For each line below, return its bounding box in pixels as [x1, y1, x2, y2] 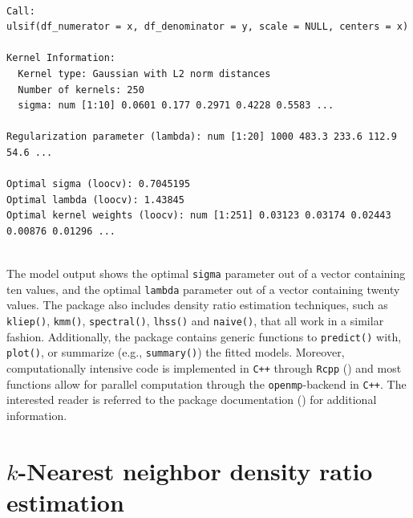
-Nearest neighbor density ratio [18, 454, 373, 487]
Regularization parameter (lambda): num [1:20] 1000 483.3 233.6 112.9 [6, 131, 397, 143]
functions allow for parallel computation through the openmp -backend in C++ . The [6, 375, 407, 392]
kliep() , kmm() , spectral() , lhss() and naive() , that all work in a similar [6, 312, 384, 328]
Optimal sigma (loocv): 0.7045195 [6, 178, 191, 190]
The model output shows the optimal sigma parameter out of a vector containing [6, 265, 406, 282]
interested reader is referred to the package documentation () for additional [6, 391, 377, 408]
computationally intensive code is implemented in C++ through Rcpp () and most [6, 359, 402, 376]
